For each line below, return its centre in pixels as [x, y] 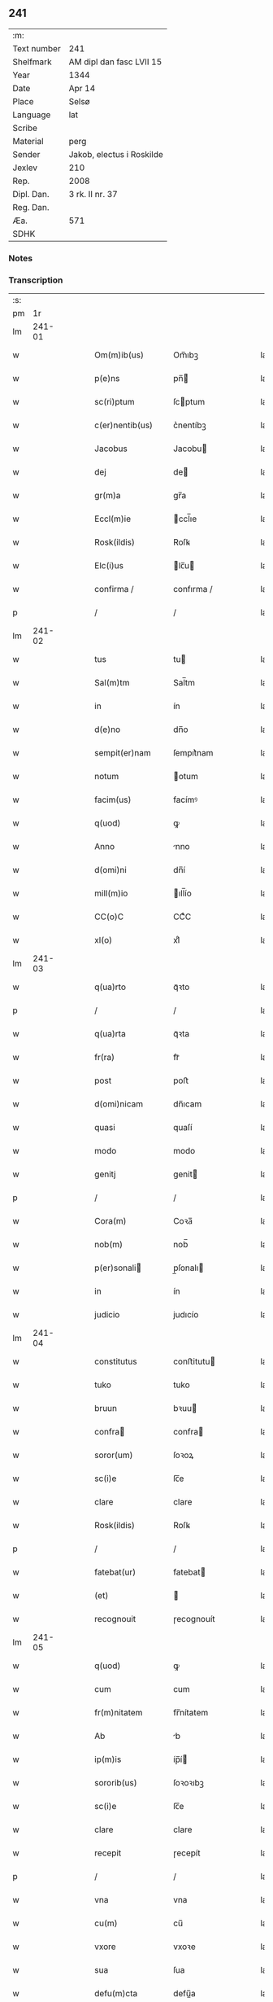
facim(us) [113, 799]
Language [32, 115]
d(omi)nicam [119, 1104]
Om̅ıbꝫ [186, 355]
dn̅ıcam [188, 1104]
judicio [107, 1315]
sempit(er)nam [123, 753]
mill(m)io [111, 893]
